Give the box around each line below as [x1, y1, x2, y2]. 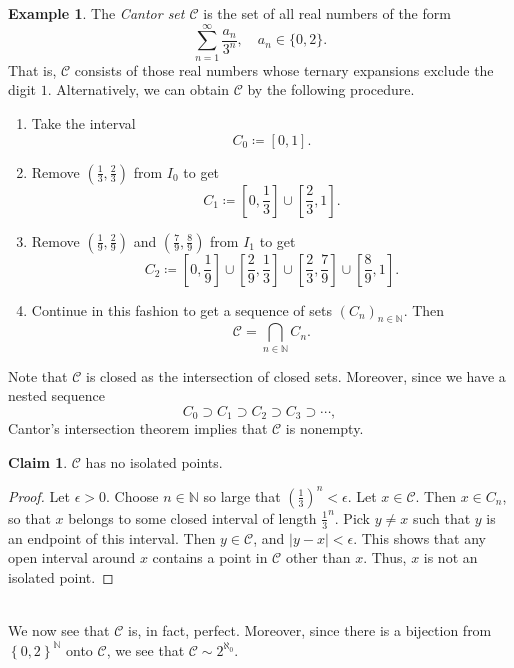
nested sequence [8, 385, 105, 406]
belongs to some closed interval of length [68, 507, 317, 528]
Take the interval [31, 112, 136, 133]
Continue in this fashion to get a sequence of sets [31, 299, 332, 320]
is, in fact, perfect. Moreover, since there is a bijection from [128, 620, 492, 641]
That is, [8, 59, 57, 80]
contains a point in [152, 547, 268, 568]
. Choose [105, 485, 159, 506]
